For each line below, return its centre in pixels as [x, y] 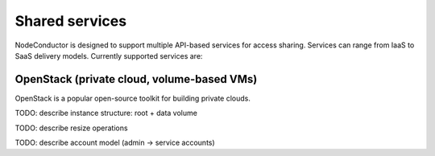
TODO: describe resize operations [71, 128]
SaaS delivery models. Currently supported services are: [109, 55]
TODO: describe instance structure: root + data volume [106, 113]
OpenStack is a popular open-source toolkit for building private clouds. [133, 98]
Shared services [71, 21]
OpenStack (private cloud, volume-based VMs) [136, 79]
